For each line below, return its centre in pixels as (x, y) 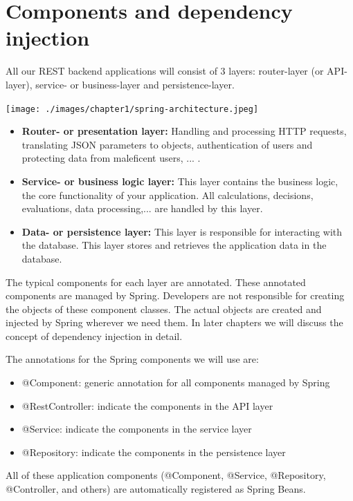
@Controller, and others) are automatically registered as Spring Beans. (156, 489)
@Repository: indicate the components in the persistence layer (154, 452)
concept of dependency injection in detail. (94, 335)
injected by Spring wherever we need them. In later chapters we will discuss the (174, 322)
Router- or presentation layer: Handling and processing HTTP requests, (184, 131)
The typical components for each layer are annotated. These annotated (156, 282)
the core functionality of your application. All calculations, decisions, (168, 195)
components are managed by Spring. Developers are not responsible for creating (175, 295)
